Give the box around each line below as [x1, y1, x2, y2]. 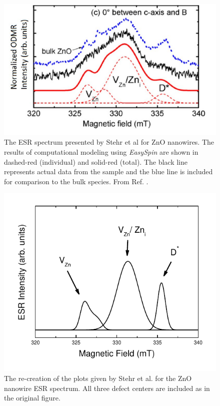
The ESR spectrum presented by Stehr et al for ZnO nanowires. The [4, 137, 214, 147]
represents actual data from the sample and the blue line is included [4, 166, 213, 177]
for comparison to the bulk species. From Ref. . [4, 176, 148, 186]
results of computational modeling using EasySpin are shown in [4, 147, 198, 157]
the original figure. [4, 392, 60, 403]
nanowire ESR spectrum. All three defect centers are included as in [4, 382, 210, 393]
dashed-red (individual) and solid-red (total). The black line [4, 156, 188, 167]
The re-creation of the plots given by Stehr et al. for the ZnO [4, 372, 192, 383]
